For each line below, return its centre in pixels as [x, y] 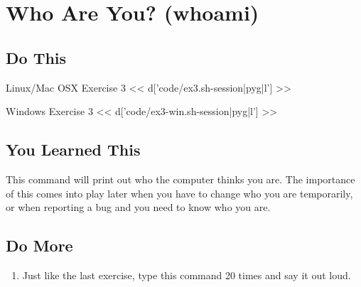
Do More [39, 245]
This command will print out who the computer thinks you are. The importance [180, 179]
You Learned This [73, 150]
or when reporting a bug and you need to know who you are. [138, 207]
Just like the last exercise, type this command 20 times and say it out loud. [187, 275]
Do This [36, 57]
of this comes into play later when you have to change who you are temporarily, [179, 193]
